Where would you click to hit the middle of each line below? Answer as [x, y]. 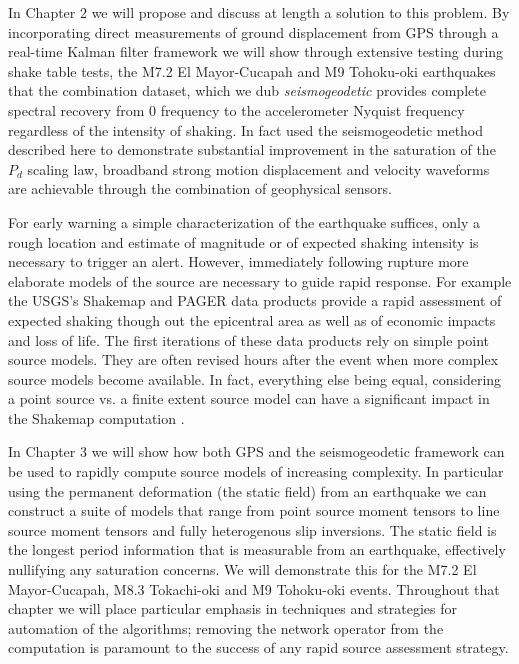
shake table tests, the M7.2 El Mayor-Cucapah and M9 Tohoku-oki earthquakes [252, 70]
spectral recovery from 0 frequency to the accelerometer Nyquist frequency [236, 109]
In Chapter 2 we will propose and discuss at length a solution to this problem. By [259, 12]
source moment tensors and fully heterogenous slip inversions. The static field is [252, 529]
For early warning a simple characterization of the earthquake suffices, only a [244, 221]
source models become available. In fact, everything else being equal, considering [255, 378]
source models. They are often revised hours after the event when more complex [253, 359]
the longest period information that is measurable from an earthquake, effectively [257, 549]
